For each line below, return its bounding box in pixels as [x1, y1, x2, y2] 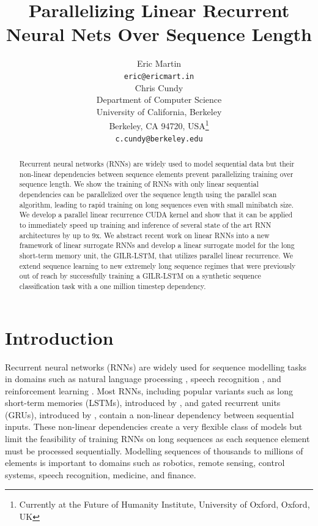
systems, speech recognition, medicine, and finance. [5, 468, 196, 481]
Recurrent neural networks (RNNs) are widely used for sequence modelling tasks [5, 360, 306, 373]
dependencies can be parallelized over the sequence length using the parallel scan [19, 189, 277, 200]
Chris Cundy [135, 81, 183, 94]
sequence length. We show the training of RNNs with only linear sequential [19, 179, 259, 189]
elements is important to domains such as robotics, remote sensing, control [5, 456, 285, 469]
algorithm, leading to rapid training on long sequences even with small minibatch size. [19, 199, 294, 209]
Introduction [5, 325, 114, 350]
